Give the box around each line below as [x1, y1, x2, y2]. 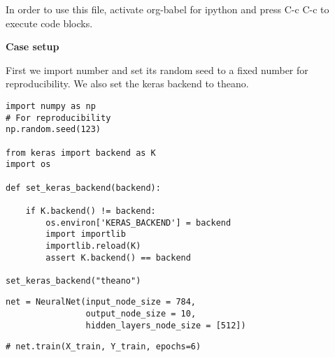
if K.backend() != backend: [25, 205, 156, 216]
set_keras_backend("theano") [6, 275, 141, 286]
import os [6, 159, 51, 170]
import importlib [45, 229, 126, 240]
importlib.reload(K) [45, 240, 141, 251]
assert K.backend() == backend [45, 252, 191, 263]
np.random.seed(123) [6, 124, 101, 135]
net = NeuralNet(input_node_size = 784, [6, 297, 197, 307]
